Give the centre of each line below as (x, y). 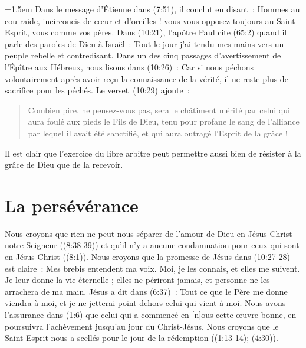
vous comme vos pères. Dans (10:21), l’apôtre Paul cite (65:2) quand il (159, 32)
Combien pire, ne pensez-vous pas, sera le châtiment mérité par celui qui (159, 110)
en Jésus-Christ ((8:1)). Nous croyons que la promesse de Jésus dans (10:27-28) (147, 257)
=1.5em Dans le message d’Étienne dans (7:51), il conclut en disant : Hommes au (152, 9)
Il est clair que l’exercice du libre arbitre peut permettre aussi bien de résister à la (153, 153)
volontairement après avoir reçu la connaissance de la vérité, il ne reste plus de (147, 78)
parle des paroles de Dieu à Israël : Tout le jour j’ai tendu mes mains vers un (144, 43)
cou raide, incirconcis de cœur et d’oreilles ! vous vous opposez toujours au (139, 20)
